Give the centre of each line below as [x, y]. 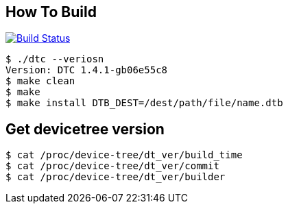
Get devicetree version [85, 129]
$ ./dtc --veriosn [55, 59]
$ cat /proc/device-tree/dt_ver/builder [116, 177]
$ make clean [40, 81]
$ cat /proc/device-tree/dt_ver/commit [112, 166]
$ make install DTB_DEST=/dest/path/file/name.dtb [144, 103]
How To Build [51, 12]
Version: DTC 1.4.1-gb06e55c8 [87, 70]
